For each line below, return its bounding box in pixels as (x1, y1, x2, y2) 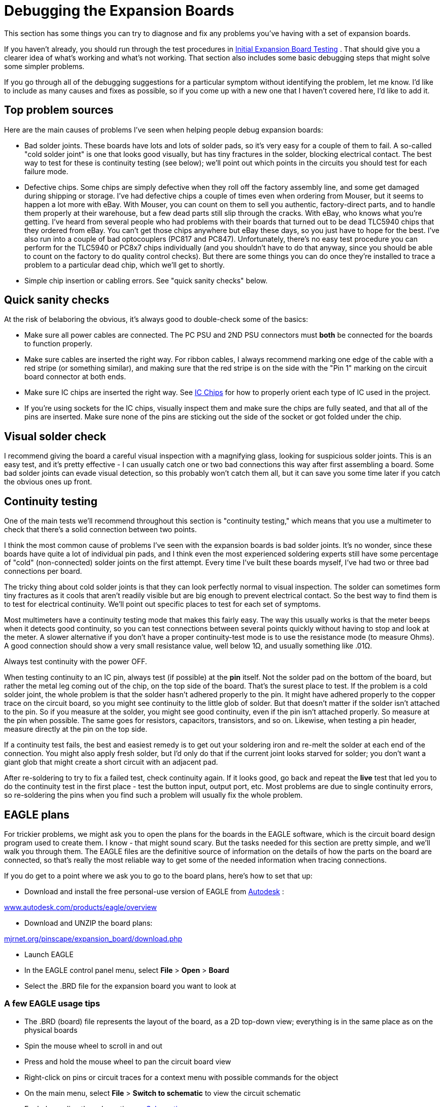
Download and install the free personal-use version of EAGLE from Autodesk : (24, 887, 284, 896)
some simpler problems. (4, 61, 85, 71)
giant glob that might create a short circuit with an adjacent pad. (4, 758, 218, 767)
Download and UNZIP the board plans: (24, 918, 153, 927)
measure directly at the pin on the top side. (4, 725, 148, 734)
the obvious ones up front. (4, 477, 92, 486)
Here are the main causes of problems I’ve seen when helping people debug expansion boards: (4, 125, 323, 134)
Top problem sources (4, 104, 114, 117)
